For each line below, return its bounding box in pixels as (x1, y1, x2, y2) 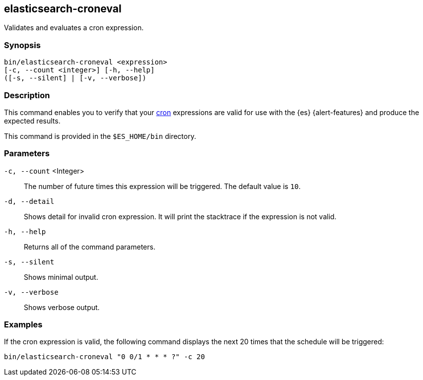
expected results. (4, 116, 61, 125)
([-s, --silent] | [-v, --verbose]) (4, 74, 146, 82)
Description (4, 90, 50, 100)
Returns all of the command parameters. (24, 242, 155, 251)
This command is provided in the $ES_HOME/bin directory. (4, 131, 196, 140)
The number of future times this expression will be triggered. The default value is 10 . (24, 182, 301, 190)
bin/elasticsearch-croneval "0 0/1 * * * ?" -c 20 (4, 353, 205, 361)
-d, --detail (4, 197, 55, 205)
